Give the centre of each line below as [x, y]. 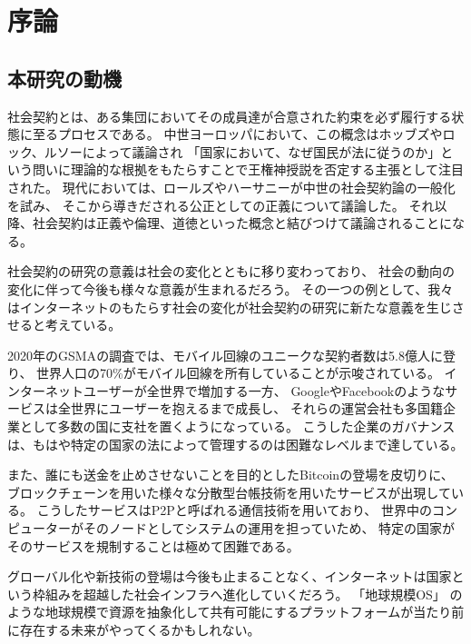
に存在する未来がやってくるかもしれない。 [134, 630]
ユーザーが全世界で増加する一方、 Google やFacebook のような [264, 390]
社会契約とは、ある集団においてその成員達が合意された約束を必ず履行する [230, 116]
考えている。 [83, 325]
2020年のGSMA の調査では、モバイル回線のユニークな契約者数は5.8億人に [226, 355]
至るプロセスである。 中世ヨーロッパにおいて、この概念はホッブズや [237, 134]
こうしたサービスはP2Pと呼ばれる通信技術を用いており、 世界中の [234, 510]
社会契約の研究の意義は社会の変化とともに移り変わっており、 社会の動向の [231, 271]
